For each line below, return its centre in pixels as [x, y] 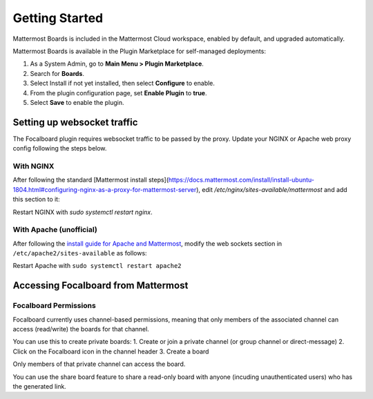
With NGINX [34, 166]
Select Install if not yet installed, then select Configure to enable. [123, 84]
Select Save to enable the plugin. [77, 102]
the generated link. [40, 386]
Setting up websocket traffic [75, 122]
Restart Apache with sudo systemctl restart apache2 [97, 266]
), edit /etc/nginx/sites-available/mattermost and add [272, 189]
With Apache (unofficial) [55, 230]
